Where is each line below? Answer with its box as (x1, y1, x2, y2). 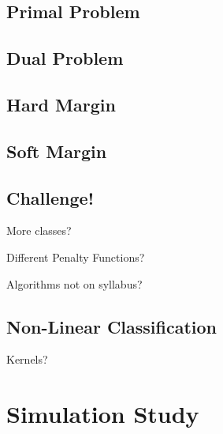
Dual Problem (6, 46, 124, 70)
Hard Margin (6, 92, 116, 116)
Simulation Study (6, 398, 199, 430)
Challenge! (6, 185, 94, 209)
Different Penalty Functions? (6, 248, 145, 265)
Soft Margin (6, 138, 107, 163)
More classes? (6, 222, 72, 239)
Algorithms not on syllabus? (6, 275, 143, 292)
